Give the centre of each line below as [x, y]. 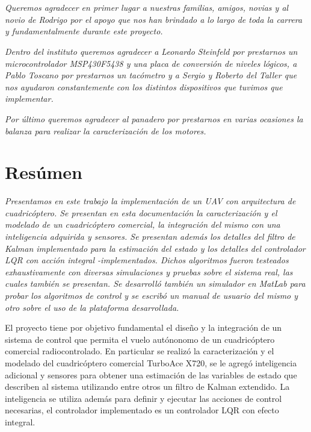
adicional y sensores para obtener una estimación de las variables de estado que [151, 374]
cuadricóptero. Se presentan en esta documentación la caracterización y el [141, 212]
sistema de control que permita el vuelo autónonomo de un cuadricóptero [140, 339]
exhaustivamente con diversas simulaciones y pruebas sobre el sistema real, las [149, 271]
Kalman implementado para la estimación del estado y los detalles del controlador [155, 248]
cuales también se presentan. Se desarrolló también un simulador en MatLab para [155, 283]
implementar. [29, 99]
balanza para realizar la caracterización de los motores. [106, 130]
